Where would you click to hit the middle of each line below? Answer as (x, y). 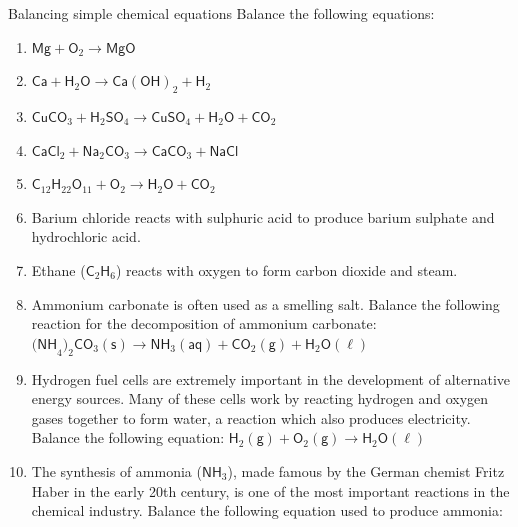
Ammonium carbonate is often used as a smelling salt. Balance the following (265, 303)
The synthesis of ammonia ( (116, 470)
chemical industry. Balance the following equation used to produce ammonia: (267, 510)
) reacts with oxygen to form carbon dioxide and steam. (286, 269)
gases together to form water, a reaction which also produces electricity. (251, 417)
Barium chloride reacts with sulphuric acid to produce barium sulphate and (263, 216)
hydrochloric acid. (86, 236)
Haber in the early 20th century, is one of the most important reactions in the (270, 490)
